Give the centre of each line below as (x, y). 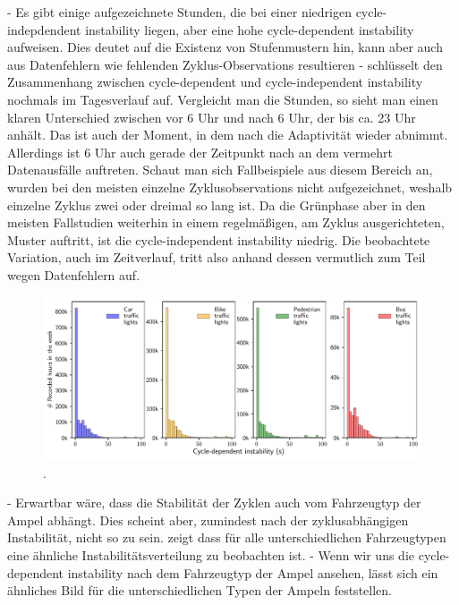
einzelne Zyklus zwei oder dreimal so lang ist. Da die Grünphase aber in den (217, 205)
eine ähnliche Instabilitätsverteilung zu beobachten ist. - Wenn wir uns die (211, 555)
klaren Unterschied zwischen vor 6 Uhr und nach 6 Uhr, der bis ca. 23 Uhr (212, 117)
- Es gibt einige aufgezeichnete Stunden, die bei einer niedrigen (179, 12)
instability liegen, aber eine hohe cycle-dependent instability (250, 29)
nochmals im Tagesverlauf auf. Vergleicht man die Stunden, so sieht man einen (223, 99)
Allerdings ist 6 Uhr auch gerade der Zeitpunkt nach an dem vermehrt (200, 152)
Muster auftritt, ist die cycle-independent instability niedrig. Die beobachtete (219, 239)
